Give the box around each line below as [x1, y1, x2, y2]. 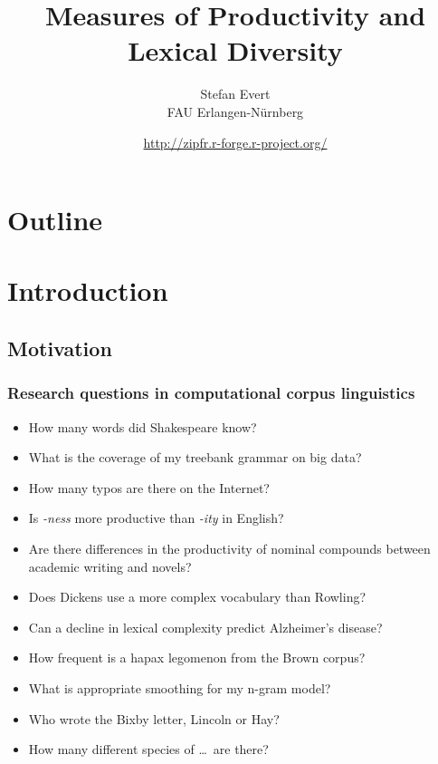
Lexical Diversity [128, 32, 343, 69]
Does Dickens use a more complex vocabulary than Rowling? [28, 587, 367, 606]
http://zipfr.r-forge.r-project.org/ [143, 132, 328, 151]
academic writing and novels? [28, 556, 192, 575]
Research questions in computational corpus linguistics [7, 382, 415, 404]
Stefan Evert [200, 84, 271, 103]
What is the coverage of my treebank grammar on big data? [28, 448, 362, 467]
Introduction [7, 272, 168, 309]
